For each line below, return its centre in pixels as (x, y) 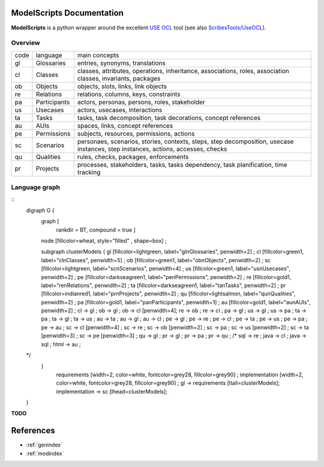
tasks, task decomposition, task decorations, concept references (169, 118)
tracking (89, 172)
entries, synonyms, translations (121, 63)
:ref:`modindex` (45, 453)
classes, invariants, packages (119, 78)
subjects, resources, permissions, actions (136, 133)
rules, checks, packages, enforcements (133, 157)
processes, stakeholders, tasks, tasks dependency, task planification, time (182, 164)
